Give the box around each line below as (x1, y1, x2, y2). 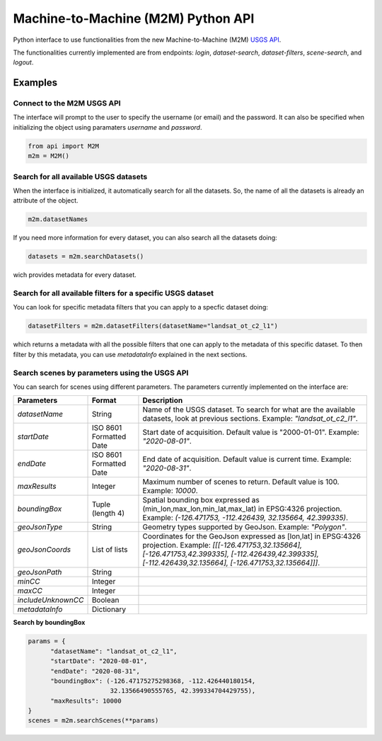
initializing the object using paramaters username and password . (13, 123, 202, 131)
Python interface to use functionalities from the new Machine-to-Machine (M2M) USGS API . (13, 35, 282, 44)
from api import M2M (28, 142, 99, 150)
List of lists (91, 545, 128, 555)
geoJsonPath (17, 567, 62, 577)
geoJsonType (17, 522, 63, 532)
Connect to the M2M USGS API (13, 98, 121, 108)
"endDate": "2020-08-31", (50, 667, 141, 675)
